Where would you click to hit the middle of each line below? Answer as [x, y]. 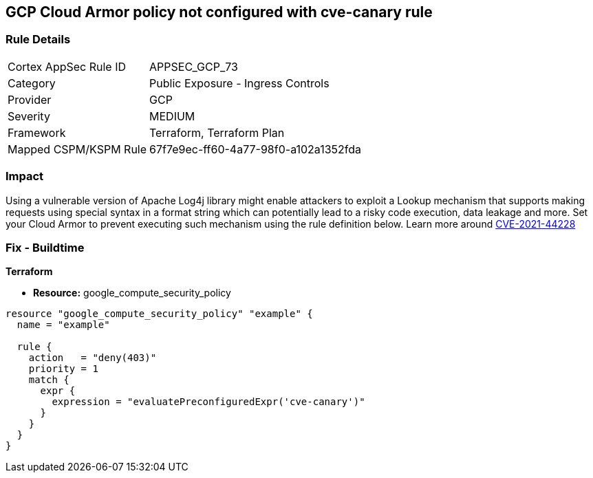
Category [32, 83]
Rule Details [38, 40]
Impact [25, 176]
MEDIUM [172, 116]
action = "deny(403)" [93, 358]
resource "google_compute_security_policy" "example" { [159, 314]
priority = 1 [63, 369]
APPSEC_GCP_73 [194, 66]
